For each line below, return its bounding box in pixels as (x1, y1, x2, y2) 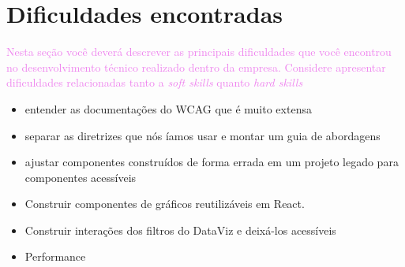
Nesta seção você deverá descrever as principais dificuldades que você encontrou (6, 43, 392, 60)
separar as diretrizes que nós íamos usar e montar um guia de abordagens (24, 127, 381, 143)
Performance (24, 248, 86, 265)
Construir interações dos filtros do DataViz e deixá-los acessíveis (24, 221, 336, 238)
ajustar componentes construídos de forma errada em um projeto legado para (24, 154, 399, 170)
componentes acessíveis (24, 169, 137, 185)
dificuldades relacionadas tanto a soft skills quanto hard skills (6, 74, 303, 91)
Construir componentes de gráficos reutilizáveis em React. (24, 195, 305, 212)
